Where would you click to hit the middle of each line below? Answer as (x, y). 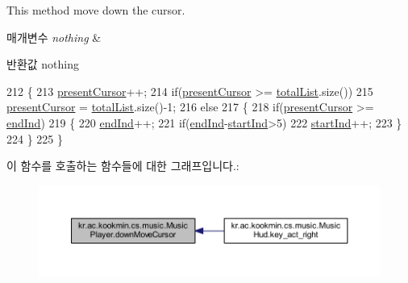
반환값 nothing (43, 64)
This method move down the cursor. (96, 10)
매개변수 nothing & (54, 37)
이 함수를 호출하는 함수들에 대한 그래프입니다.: (123, 166)
